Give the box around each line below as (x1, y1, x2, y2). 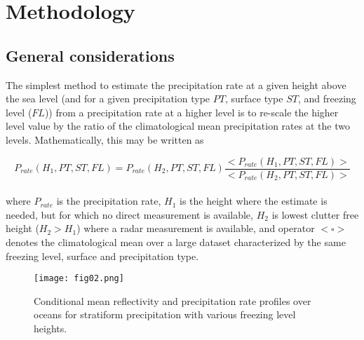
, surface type (224, 91, 283, 106)
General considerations (6, 44, 175, 66)
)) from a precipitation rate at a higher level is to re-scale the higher (44, 104, 339, 119)
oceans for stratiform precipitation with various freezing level (34, 307, 296, 322)
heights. (34, 321, 67, 336)
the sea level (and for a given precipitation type (6, 91, 210, 106)
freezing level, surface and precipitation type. (6, 248, 199, 263)
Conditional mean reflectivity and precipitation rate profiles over (34, 293, 311, 308)
